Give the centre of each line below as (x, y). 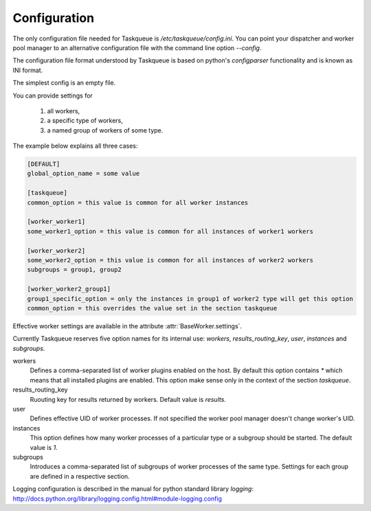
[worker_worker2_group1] (69, 289)
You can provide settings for (53, 95)
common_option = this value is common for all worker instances (138, 202)
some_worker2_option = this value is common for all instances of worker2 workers (170, 260)
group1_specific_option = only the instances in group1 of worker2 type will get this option (190, 298)
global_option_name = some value (83, 174)
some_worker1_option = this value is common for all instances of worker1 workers (170, 231)
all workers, (64, 111)
